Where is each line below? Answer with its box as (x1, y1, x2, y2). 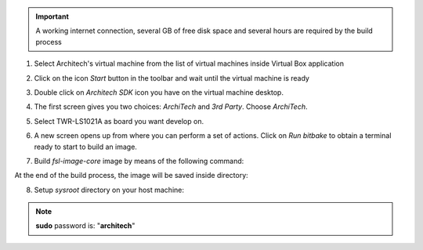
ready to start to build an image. (34, 142, 137, 151)
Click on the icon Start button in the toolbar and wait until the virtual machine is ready (34, 73, 309, 82)
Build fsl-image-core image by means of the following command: (34, 156, 244, 165)
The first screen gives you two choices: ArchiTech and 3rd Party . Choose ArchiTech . (34, 102, 308, 111)
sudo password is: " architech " (35, 221, 136, 230)
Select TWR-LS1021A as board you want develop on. (34, 116, 204, 125)
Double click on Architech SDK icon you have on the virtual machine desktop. (34, 87, 284, 97)
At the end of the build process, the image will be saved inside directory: (14, 171, 248, 180)
